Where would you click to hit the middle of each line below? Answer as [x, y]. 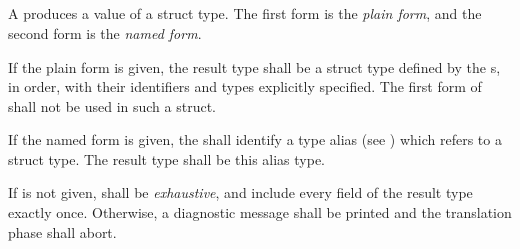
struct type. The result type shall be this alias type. [167, 158]
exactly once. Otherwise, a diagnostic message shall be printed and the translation [260, 212]
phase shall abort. [62, 231]
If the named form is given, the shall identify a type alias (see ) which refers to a [255, 139]
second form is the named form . [105, 32]
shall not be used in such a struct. [112, 105]
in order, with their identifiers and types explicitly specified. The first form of [245, 86]
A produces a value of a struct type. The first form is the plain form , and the [245, 13]
